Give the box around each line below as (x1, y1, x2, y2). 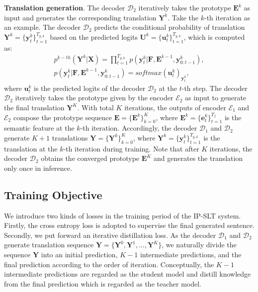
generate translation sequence (4, 239, 94, 250)
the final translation (4, 102, 65, 112)
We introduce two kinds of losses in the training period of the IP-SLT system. (4, 210, 241, 220)
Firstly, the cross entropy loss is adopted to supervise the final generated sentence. (4, 220, 255, 230)
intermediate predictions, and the (140, 249, 242, 260)
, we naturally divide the (162, 239, 237, 250)
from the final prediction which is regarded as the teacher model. (4, 278, 202, 289)
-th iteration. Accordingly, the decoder (80, 123, 197, 133)
